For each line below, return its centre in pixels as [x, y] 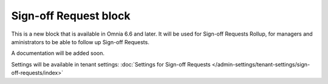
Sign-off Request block [71, 16]
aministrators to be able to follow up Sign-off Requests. [80, 42]
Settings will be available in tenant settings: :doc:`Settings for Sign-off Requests [111, 64]
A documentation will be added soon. [58, 53]
